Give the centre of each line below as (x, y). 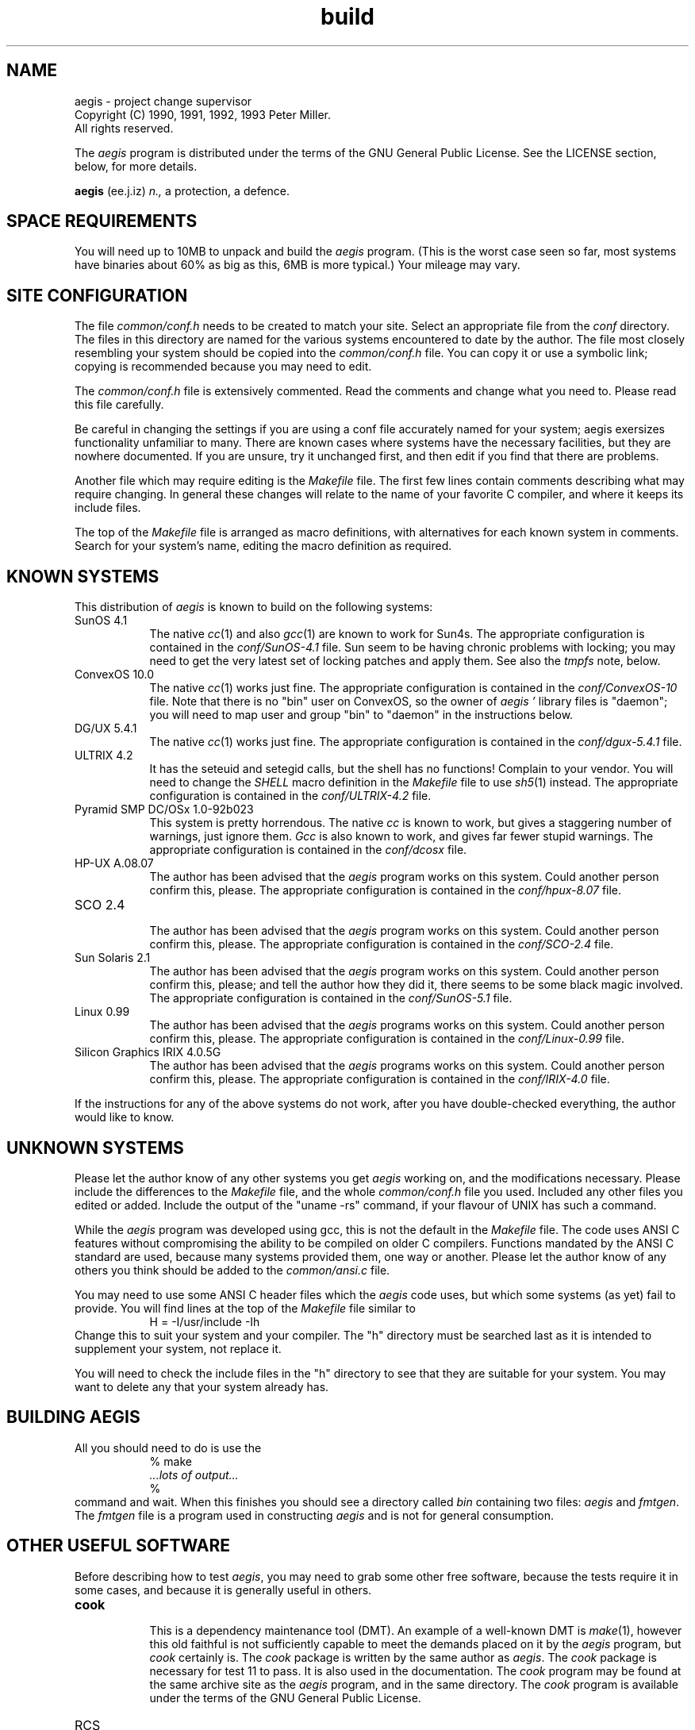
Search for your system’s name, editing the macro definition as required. (263, 546)
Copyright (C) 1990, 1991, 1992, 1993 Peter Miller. (203, 114)
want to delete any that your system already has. (202, 1386)
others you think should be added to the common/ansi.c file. (232, 1270)
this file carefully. (119, 405)
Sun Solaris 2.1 (113, 958)
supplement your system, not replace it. (178, 1348)
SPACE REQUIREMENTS (102, 221)
